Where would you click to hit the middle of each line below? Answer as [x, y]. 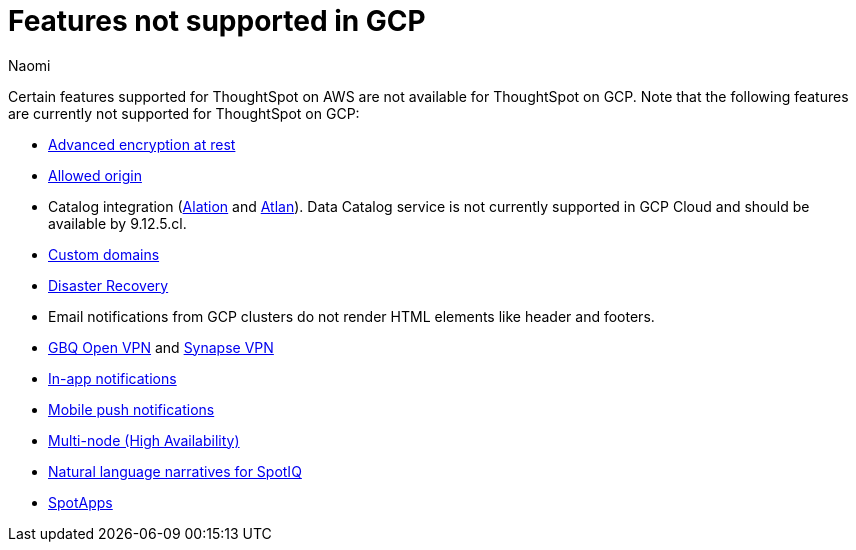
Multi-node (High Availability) [144, 440]
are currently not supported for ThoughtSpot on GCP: [184, 113]
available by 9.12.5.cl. [117, 223]
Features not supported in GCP [217, 21]
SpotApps [80, 502]
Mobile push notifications [131, 409]
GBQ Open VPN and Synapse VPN [161, 347]
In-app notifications [112, 378]
